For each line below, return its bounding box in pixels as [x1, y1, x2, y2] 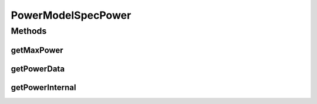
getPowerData [11, 64, 65, 74]
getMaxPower [11, 45, 64, 55]
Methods [11, 26, 47, 36]
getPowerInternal [11, 82, 76, 92]
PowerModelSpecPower [11, 9, 131, 22]
